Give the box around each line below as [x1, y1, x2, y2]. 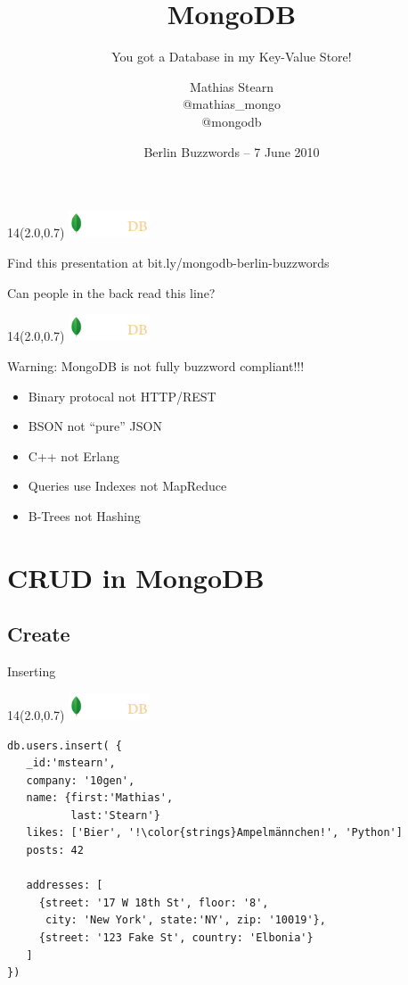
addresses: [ [26, 879, 103, 892]
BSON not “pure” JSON [28, 417, 162, 435]
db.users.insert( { [7, 739, 122, 752]
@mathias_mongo [182, 95, 282, 113]
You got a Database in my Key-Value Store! [111, 47, 352, 66]
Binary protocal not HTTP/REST [28, 386, 216, 405]
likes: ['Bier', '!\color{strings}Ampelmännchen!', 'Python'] [26, 826, 403, 840]
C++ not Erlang [28, 446, 119, 465]
